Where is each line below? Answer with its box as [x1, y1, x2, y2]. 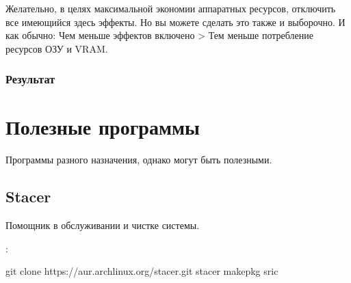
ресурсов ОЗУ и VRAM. [5, 41, 108, 55]
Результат [5, 70, 55, 87]
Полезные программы [5, 113, 200, 141]
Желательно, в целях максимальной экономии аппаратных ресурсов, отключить [5, 1, 336, 15]
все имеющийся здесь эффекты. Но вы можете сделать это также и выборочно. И [5, 14, 346, 29]
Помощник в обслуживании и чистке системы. [5, 218, 200, 232]
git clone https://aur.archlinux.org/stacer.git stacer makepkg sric [5, 264, 278, 278]
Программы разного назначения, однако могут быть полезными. [5, 152, 272, 167]
